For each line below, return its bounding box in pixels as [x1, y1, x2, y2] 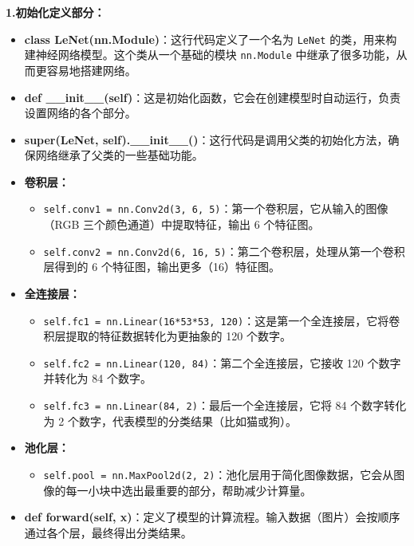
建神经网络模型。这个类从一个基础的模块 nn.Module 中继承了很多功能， [24, 46, 396, 63]
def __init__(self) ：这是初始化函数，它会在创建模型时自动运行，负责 [24, 88, 401, 105]
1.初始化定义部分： [6, 4, 105, 20]
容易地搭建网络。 [46, 61, 136, 78]
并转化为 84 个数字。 [43, 370, 152, 387]
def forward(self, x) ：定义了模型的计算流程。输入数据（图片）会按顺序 [24, 509, 400, 525]
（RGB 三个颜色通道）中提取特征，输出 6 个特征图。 [43, 216, 320, 233]
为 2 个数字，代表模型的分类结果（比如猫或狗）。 [43, 412, 297, 429]
